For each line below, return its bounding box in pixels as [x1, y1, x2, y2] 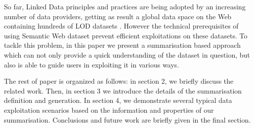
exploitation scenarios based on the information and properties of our [4, 104, 214, 115]
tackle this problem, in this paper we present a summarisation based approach [4, 40, 241, 50]
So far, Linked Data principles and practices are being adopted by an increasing [4, 1, 246, 11]
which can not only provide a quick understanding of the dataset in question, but [4, 49, 250, 60]
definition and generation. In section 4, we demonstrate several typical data [4, 95, 232, 105]
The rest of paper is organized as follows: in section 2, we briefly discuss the [4, 76, 234, 86]
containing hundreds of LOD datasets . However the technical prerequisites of [4, 21, 239, 31]
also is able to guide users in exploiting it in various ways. [4, 59, 179, 69]
